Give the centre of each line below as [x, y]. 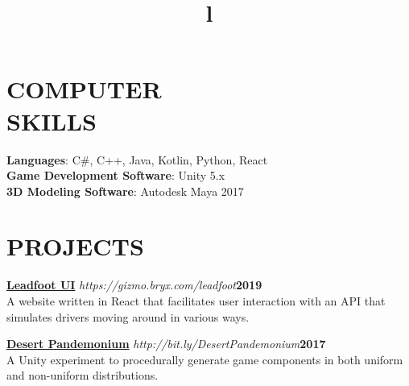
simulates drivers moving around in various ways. [128, 316]
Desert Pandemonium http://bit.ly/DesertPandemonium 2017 [166, 344]
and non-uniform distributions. [83, 375]
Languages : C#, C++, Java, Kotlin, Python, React [137, 159]
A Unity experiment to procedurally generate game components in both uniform [205, 359]
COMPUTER [84, 89]
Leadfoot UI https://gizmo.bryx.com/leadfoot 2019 [134, 285]
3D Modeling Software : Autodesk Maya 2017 [125, 191]
